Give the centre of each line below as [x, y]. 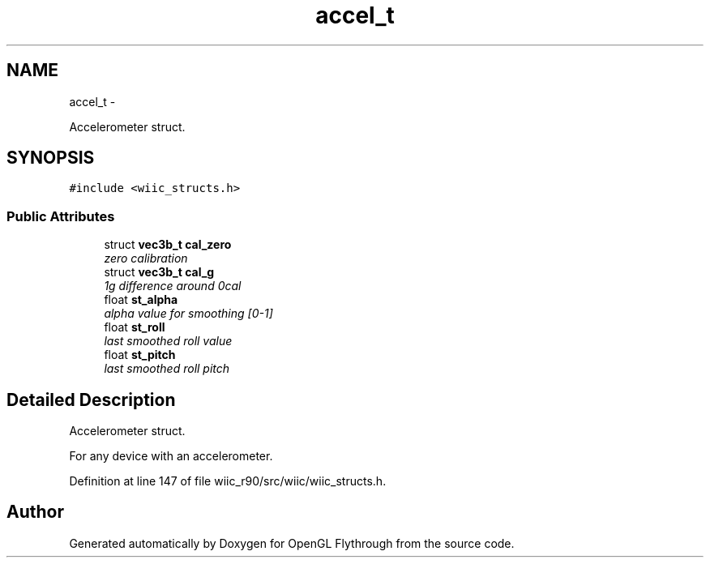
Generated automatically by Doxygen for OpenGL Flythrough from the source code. [292, 543]
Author [35, 512]
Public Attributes [61, 216]
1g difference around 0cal [173, 286]
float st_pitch [140, 355]
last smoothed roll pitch [167, 369]
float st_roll [135, 327]
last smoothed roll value [168, 341]
